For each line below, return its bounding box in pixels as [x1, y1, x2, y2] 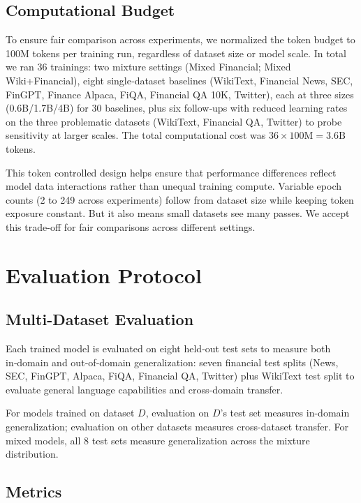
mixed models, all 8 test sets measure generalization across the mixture [6, 433, 310, 447]
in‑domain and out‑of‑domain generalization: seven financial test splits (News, [6, 354, 339, 369]
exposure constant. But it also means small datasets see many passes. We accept [6, 206, 350, 220]
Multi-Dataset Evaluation [6, 308, 194, 330]
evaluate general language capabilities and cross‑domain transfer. [6, 382, 283, 396]
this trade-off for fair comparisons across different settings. [6, 219, 256, 234]
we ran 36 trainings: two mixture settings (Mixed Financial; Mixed [6, 59, 291, 74]
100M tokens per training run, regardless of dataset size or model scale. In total [6, 45, 346, 60]
